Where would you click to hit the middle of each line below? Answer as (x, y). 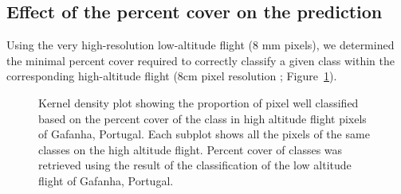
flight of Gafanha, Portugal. (106, 180)
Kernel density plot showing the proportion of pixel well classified (199, 102)
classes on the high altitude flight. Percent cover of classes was (191, 149)
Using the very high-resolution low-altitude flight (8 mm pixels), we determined (200, 45)
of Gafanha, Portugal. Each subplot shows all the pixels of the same (204, 134)
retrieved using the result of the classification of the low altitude (195, 165)
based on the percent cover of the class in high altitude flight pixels (202, 118)
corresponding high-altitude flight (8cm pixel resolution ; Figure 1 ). (172, 76)
